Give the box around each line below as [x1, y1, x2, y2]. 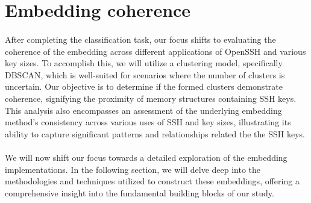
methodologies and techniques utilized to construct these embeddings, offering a [5, 175, 300, 187]
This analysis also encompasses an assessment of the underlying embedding [5, 104, 282, 116]
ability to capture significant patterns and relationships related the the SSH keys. [5, 127, 305, 140]
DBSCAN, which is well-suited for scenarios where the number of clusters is [5, 68, 285, 81]
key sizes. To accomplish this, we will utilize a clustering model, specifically [5, 57, 283, 69]
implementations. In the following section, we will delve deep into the [5, 163, 261, 175]
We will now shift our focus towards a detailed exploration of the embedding [5, 151, 287, 163]
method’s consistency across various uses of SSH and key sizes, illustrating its [5, 116, 291, 128]
